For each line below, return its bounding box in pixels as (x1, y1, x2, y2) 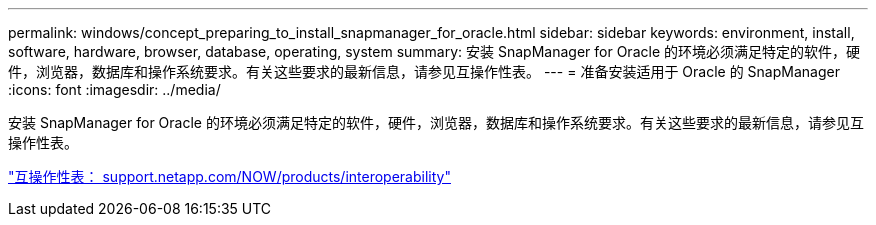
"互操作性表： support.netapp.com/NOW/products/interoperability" (8, 168, 451, 185)
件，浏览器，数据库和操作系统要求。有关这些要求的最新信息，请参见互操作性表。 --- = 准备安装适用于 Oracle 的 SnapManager (8, 63, 840, 80)
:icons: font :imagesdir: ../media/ (8, 81, 221, 98)
